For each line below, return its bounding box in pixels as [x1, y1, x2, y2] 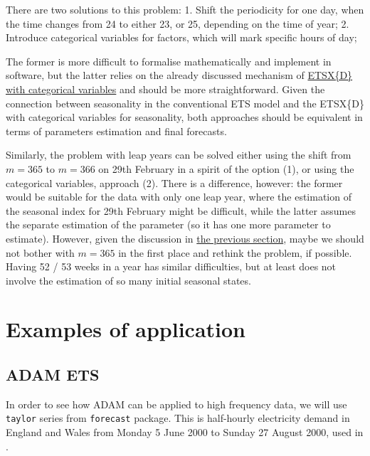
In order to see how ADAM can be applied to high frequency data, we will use [6, 396, 347, 411]
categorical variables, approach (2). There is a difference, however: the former [6, 175, 343, 190]
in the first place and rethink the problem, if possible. [118, 245, 352, 260]
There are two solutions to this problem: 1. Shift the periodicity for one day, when [6, 2, 364, 16]
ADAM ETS [6, 364, 100, 386]
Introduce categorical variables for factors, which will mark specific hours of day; [6, 30, 357, 45]
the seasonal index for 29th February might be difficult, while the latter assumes [6, 203, 356, 218]
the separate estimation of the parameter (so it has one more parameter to [6, 217, 331, 232]
